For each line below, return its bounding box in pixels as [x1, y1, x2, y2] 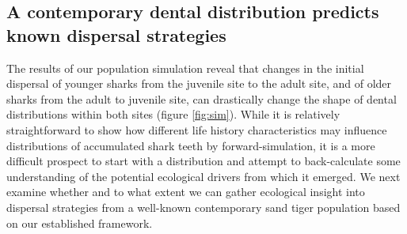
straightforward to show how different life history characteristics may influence [6, 121, 387, 138]
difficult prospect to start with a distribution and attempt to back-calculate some [6, 153, 401, 169]
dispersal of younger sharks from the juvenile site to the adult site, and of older [6, 75, 392, 92]
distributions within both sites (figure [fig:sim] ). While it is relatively [6, 106, 340, 123]
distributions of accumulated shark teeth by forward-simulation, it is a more [6, 137, 375, 153]
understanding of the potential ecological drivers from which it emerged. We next [6, 168, 401, 184]
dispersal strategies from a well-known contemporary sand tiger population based [6, 198, 401, 215]
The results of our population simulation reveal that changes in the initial [6, 59, 364, 76]
